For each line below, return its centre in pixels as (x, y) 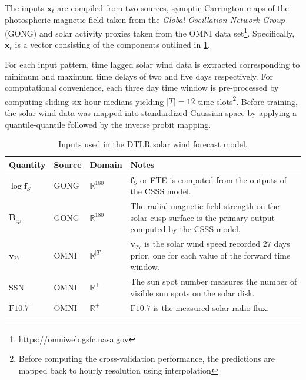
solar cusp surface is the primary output (203, 217)
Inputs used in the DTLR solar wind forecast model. (153, 144)
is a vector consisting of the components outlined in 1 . (112, 44)
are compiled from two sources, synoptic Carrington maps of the (173, 8)
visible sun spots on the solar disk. (192, 293)
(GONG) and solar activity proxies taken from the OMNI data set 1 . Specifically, (150, 32)
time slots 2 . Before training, (248, 100)
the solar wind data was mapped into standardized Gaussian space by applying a (151, 113)
